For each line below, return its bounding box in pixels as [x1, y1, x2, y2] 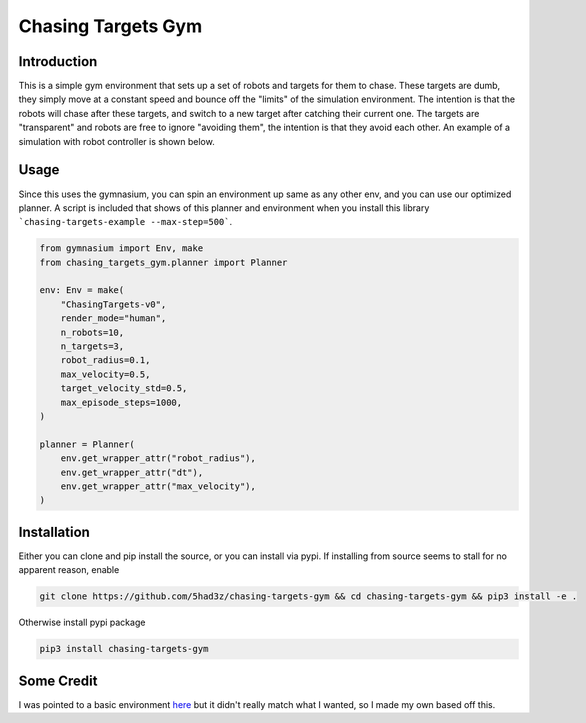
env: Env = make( [39, 285, 125, 296]
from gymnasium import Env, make [39, 243, 204, 254]
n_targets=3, [60, 341, 125, 352]
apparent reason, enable [18, 564, 120, 576]
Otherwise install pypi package [18, 616, 146, 629]
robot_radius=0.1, [60, 355, 151, 366]
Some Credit [18, 672, 98, 689]
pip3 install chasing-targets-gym [39, 643, 209, 655]
